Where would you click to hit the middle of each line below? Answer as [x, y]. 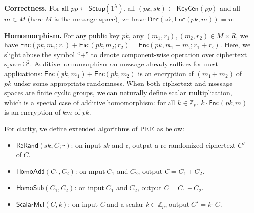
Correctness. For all [37, 8]
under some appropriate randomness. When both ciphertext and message [123, 83]
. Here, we [235, 45]
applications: [23, 73]
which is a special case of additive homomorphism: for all [90, 102]
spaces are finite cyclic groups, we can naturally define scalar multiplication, [118, 93]
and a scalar [125, 203]
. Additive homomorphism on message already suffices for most [124, 64]
